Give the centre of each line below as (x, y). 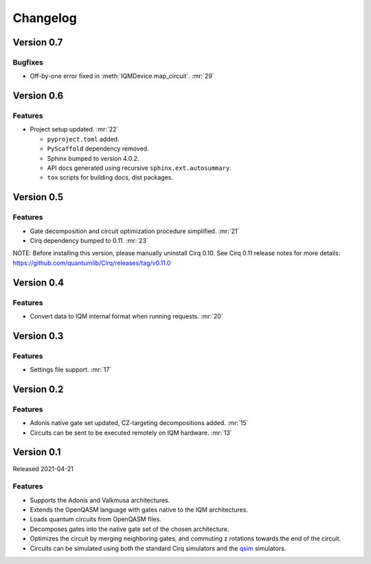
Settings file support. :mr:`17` (71, 370)
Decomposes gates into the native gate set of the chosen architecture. (130, 529)
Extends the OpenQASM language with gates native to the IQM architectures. (139, 510)
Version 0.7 (38, 42)
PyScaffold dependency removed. (98, 149)
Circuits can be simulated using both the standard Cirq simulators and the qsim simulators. (158, 548)
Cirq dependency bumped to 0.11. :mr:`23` (89, 240)
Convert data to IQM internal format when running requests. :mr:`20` (126, 316)
